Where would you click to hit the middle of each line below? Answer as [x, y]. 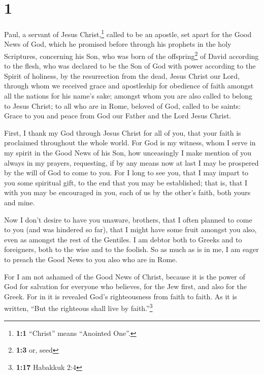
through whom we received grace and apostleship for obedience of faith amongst [129, 86]
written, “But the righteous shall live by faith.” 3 [78, 307]
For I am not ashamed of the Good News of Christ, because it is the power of [125, 276]
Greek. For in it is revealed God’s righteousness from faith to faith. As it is [121, 296]
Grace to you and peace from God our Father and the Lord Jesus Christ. [118, 116]
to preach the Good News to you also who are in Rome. [91, 259]
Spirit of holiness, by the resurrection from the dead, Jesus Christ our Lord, [122, 75]
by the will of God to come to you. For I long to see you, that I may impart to [126, 173]
